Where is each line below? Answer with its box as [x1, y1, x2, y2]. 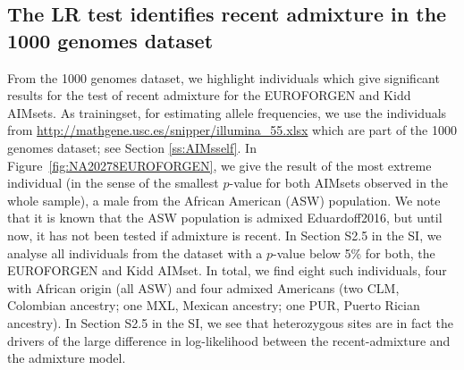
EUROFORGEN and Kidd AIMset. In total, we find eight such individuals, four [7, 261, 447, 280]
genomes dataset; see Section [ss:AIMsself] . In [7, 138, 257, 156]
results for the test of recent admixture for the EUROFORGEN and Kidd [7, 86, 411, 105]
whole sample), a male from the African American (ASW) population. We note [7, 190, 441, 209]
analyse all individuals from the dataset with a [7, 243, 263, 262]
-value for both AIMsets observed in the [229, 173, 449, 192]
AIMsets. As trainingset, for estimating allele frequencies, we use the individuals [7, 103, 447, 122]
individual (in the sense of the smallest [7, 173, 219, 192]
